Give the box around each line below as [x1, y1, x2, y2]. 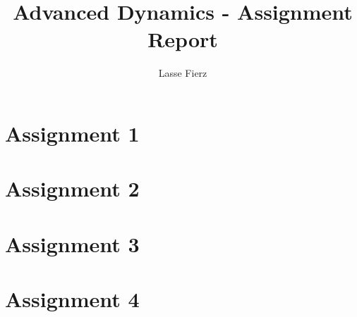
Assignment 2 [5, 174, 140, 203]
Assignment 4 [5, 285, 140, 313]
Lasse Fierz [158, 66, 207, 80]
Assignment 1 [5, 118, 140, 147]
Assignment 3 [5, 229, 140, 258]
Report [147, 25, 218, 54]
